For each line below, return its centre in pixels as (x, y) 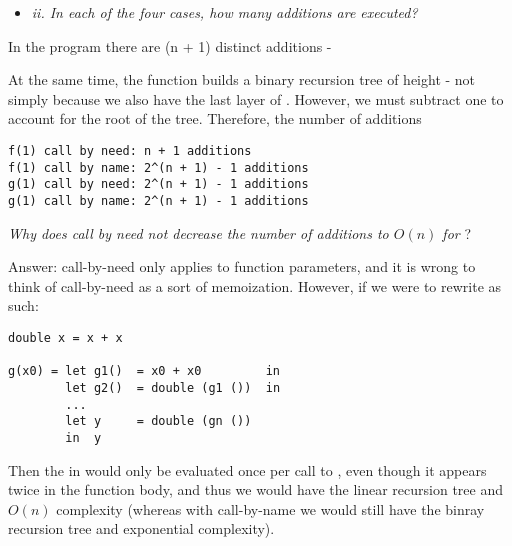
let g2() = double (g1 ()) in (173, 387)
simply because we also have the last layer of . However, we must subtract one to (256, 98)
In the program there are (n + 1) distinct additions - (170, 45)
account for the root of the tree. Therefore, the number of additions (215, 118)
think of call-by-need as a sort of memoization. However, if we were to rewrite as (255, 285)
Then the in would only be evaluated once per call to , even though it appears (247, 469)
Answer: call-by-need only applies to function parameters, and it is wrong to (242, 266)
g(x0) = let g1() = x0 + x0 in (144, 371)
